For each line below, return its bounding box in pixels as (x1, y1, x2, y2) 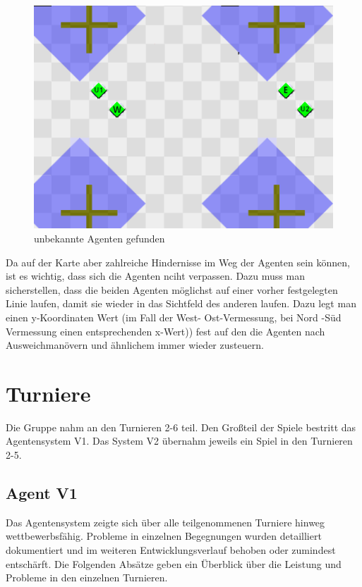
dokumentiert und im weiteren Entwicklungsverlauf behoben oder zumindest (6, 543, 336, 557)
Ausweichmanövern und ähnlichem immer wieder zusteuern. (6, 338, 264, 352)
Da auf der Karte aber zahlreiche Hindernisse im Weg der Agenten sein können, (6, 254, 350, 269)
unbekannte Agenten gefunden (34, 230, 165, 245)
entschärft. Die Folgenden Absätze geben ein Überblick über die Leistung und (6, 556, 342, 571)
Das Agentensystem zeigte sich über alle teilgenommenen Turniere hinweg (6, 514, 325, 529)
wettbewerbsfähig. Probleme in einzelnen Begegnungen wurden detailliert (6, 529, 322, 543)
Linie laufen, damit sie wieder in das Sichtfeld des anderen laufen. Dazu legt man (6, 296, 356, 311)
